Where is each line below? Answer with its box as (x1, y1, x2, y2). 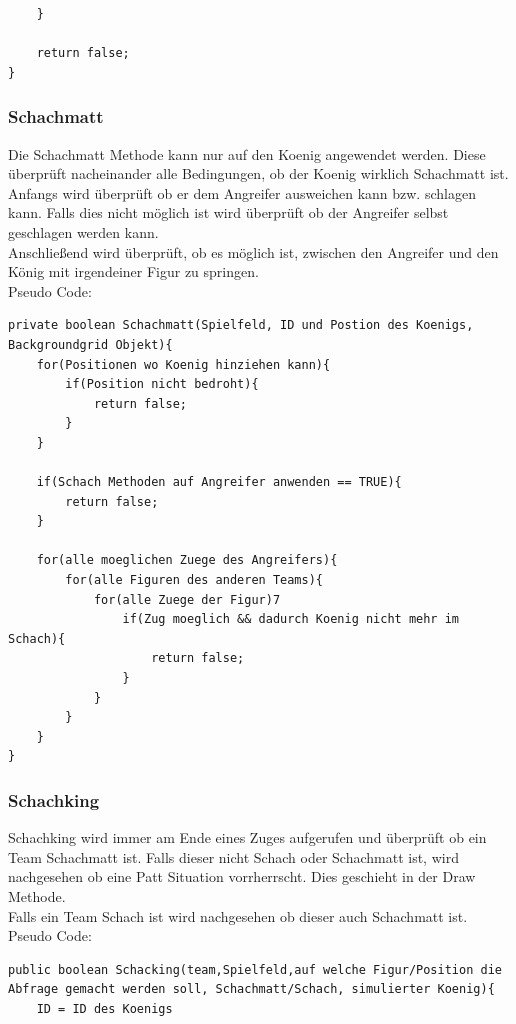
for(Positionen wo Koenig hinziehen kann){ (36, 357, 331, 372)
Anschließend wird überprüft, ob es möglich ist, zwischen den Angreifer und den (8, 241, 499, 262)
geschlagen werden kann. (8, 221, 159, 242)
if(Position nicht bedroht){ (65, 377, 259, 392)
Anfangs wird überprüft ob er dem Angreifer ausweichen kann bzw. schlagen (8, 182, 476, 203)
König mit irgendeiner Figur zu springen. (8, 261, 259, 282)
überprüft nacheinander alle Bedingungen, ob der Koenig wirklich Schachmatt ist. (8, 163, 509, 184)
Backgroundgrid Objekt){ (8, 337, 173, 352)
